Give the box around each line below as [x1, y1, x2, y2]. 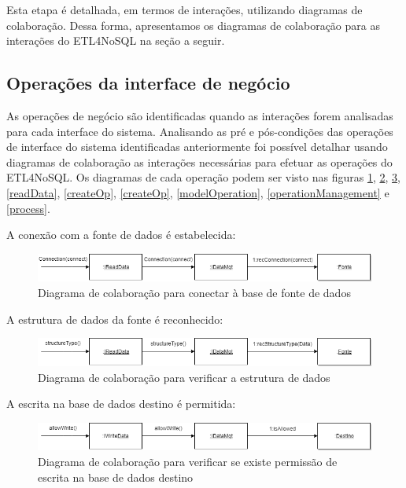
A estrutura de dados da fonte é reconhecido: [6, 310, 223, 327]
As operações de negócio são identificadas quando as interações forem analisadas [6, 107, 393, 123]
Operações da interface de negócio [6, 71, 290, 95]
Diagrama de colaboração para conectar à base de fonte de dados [38, 284, 351, 301]
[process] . [6, 200, 50, 216]
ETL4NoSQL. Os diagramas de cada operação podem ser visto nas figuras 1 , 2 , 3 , [6, 169, 400, 185]
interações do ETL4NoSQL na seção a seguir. [6, 32, 225, 49]
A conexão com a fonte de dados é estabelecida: [6, 226, 236, 243]
